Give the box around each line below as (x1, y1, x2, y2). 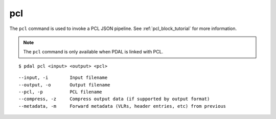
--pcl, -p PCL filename (18, 89, 102, 95)
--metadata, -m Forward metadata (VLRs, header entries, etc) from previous (18, 103, 226, 109)
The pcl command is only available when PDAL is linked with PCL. (23, 49, 164, 55)
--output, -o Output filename (18, 82, 110, 87)
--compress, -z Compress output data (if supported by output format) (18, 96, 210, 102)
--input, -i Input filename (18, 75, 108, 81)
